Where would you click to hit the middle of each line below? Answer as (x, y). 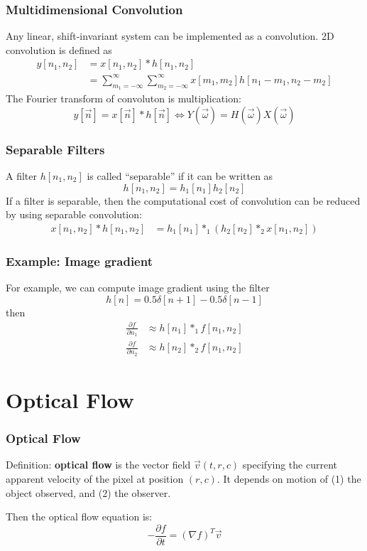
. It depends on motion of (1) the (289, 478)
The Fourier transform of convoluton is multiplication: (124, 98)
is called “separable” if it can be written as (180, 175)
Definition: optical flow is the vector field (98, 465)
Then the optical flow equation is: (79, 517)
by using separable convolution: (74, 214)
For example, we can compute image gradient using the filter (138, 288)
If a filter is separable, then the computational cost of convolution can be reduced (183, 200)
